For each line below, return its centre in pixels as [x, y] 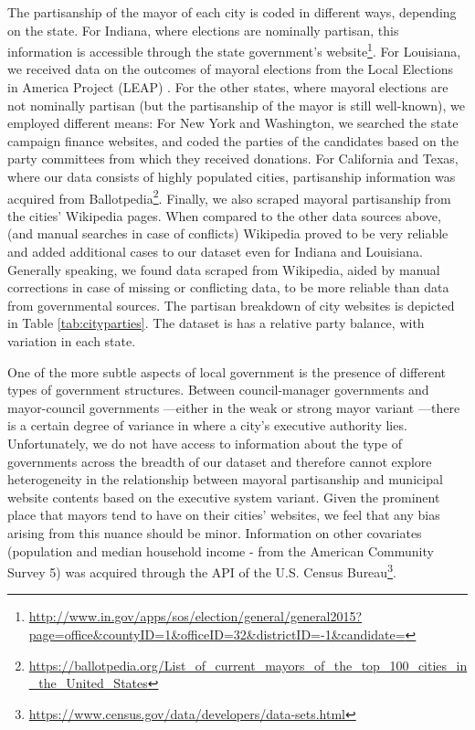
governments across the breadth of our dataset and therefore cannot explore [220, 461]
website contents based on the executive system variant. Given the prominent [224, 497]
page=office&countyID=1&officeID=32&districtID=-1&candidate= [217, 634]
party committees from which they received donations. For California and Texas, [233, 159]
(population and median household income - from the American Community [221, 550]
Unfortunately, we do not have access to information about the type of [205, 443]
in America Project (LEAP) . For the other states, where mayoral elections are [228, 87]
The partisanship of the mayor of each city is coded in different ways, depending [232, 12]
